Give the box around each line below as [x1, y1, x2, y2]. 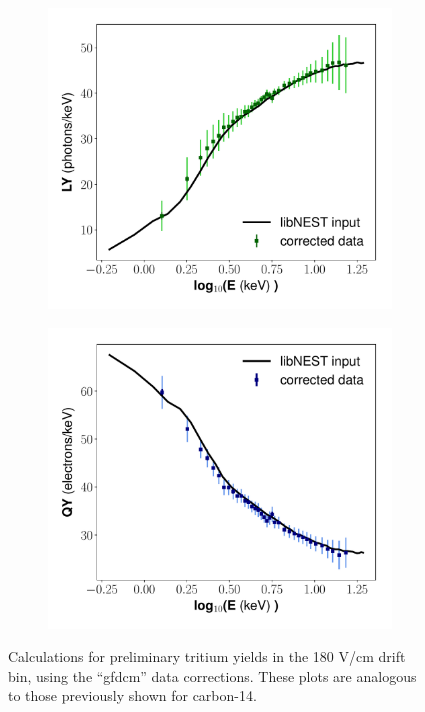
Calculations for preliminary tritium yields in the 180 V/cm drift [8, 646, 406, 667]
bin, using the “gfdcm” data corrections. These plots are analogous [8, 665, 417, 686]
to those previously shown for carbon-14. [8, 685, 257, 706]
